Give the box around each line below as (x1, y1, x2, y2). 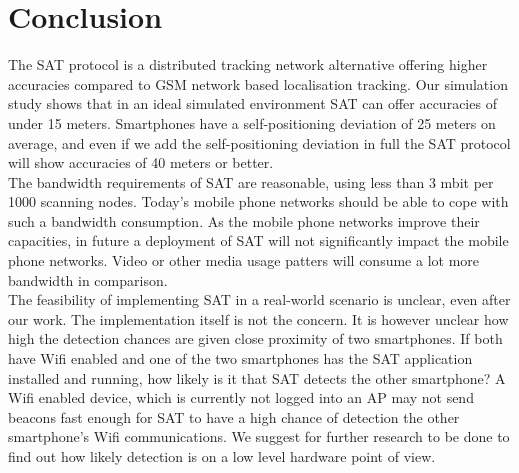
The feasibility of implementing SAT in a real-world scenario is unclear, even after (8, 289, 511, 310)
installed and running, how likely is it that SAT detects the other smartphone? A (8, 367, 506, 388)
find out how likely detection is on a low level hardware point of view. (8, 446, 436, 466)
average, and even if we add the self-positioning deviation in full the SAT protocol (8, 132, 511, 153)
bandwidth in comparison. (8, 269, 168, 290)
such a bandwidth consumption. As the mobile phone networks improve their (8, 210, 480, 231)
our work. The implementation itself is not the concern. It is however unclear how (8, 308, 509, 329)
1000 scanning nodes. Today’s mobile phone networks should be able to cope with (8, 191, 509, 212)
